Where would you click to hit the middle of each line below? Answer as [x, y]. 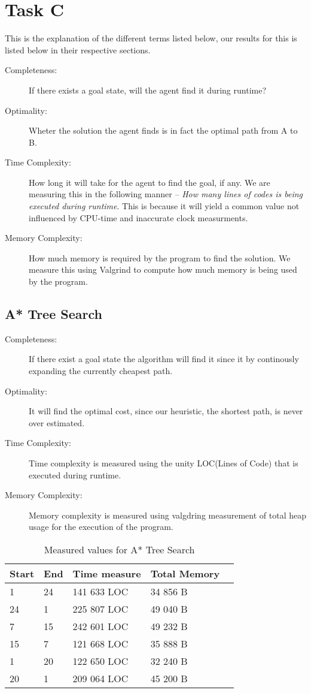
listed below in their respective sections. [78, 49]
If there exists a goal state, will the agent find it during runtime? [148, 90]
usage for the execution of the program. [101, 527]
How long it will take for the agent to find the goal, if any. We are [150, 182]
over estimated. [57, 422]
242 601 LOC [100, 626]
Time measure [107, 573]
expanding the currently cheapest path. [101, 371]
